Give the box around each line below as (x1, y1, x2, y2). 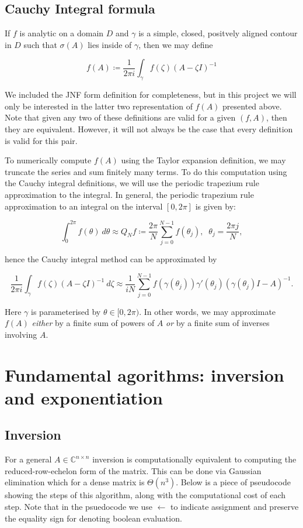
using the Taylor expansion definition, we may (121, 154, 286, 166)
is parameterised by (31, 305, 101, 317)
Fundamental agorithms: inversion (5, 362, 284, 386)
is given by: (195, 200, 236, 212)
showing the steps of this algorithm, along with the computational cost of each (5, 489, 286, 501)
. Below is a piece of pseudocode (176, 476, 291, 488)
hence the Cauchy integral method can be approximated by (5, 252, 217, 265)
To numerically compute (5, 154, 92, 166)
